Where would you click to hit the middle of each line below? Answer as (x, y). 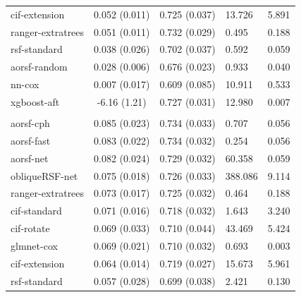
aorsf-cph (30, 123)
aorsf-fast (31, 140)
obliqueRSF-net (44, 175)
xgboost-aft (35, 101)
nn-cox (25, 84)
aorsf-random (39, 67)
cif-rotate (30, 228)
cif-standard (36, 211)
